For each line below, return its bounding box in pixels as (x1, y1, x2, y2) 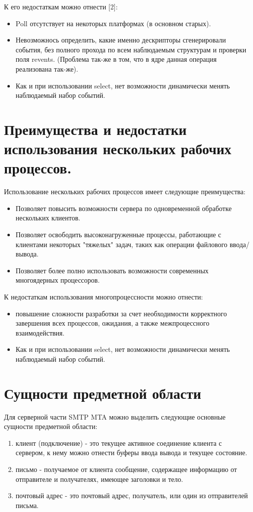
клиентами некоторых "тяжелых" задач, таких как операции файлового (15, 239, 228, 249)
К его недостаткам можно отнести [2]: (4, 1, 118, 11)
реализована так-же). (15, 63, 78, 74)
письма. (15, 500, 39, 510)
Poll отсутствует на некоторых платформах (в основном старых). (15, 18, 211, 28)
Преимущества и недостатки (4, 119, 187, 139)
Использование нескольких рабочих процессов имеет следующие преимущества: (4, 186, 246, 197)
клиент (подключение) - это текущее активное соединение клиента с (15, 437, 222, 448)
